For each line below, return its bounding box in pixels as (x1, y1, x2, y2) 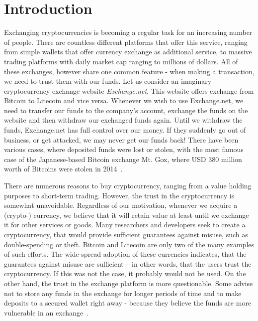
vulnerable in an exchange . (4, 307, 89, 318)
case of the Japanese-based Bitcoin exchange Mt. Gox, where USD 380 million (4, 154, 242, 164)
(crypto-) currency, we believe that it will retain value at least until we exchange (4, 209, 249, 220)
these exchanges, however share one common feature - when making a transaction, (4, 66, 255, 76)
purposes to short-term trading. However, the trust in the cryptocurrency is (4, 190, 235, 200)
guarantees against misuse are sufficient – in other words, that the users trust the (4, 258, 252, 269)
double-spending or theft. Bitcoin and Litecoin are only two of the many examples (4, 239, 255, 249)
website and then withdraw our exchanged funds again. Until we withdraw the (4, 115, 243, 125)
